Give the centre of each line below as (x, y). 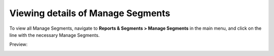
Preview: (19, 44)
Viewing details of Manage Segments (90, 13)
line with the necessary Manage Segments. (55, 35)
